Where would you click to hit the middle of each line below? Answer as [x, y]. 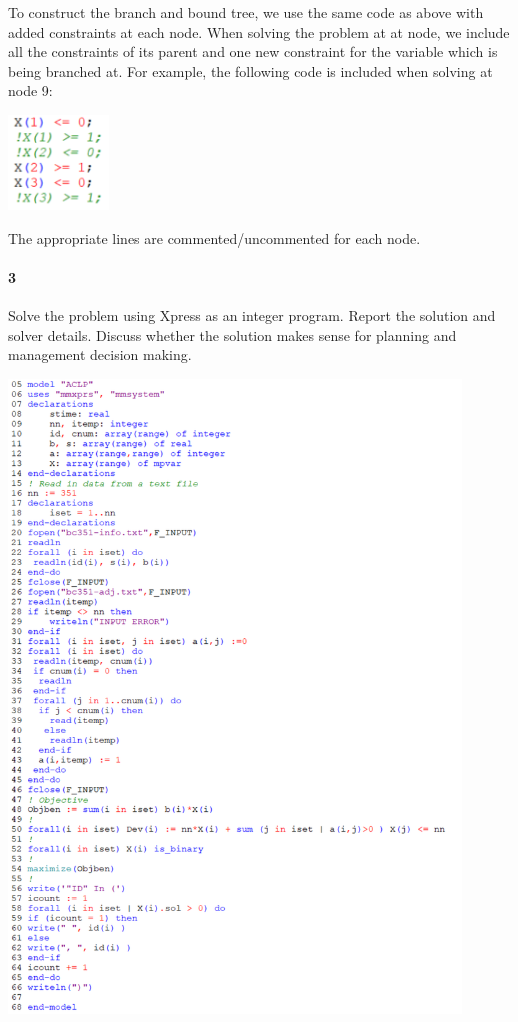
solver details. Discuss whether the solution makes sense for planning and [232, 334]
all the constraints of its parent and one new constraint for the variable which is [253, 51]
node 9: [30, 90]
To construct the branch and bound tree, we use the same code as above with [246, 12]
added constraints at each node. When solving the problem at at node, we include [259, 31]
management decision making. [100, 354]
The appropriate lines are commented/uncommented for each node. [214, 237]
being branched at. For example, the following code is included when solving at [250, 70]
